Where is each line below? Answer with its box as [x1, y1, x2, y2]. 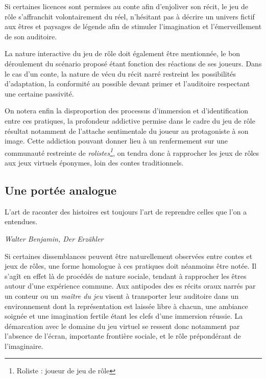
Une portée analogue [5, 182, 117, 198]
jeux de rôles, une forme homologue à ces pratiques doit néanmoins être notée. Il [5, 260, 257, 271]
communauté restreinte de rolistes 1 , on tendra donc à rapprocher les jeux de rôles [5, 146, 259, 158]
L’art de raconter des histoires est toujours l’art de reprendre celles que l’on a [5, 206, 247, 217]
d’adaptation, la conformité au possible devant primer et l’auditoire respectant [5, 78, 250, 89]
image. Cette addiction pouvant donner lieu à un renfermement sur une [5, 135, 228, 146]
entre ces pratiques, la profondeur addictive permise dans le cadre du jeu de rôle [5, 115, 255, 126]
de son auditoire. [5, 31, 57, 41]
